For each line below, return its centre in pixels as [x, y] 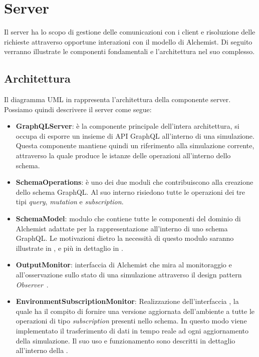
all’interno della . [42, 350]
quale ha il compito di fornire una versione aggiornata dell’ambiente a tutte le [135, 311]
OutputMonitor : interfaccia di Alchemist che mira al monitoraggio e [124, 265]
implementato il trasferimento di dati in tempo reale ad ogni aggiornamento [132, 330]
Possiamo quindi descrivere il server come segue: [78, 109]
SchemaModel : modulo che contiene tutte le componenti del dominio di [128, 219]
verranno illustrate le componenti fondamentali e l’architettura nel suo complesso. [129, 51]
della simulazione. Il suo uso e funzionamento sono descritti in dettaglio [125, 340]
